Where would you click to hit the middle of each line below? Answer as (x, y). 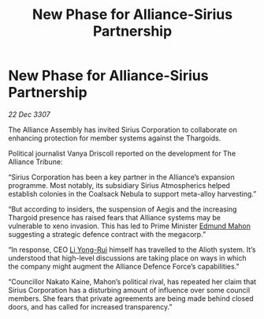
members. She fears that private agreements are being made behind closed (131, 298)
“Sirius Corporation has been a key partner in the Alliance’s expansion (121, 177)
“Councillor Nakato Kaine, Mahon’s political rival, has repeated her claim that (132, 281)
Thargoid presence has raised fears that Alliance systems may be (114, 217)
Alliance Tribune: (35, 161)
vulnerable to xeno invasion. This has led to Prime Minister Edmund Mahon (129, 226)
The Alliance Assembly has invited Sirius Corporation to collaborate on (123, 129)
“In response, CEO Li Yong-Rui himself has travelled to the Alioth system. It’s (132, 250)
